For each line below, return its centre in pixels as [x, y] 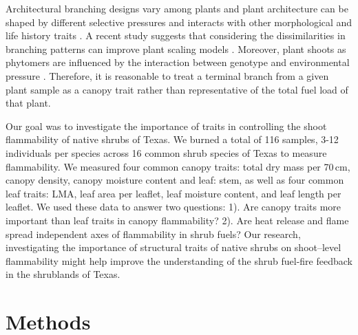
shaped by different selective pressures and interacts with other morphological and [179, 22]
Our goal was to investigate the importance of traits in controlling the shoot [166, 126]
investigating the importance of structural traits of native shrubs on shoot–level [173, 247]
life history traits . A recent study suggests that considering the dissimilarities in [176, 35]
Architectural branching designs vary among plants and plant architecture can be [177, 8]
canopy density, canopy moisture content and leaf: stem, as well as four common [175, 180]
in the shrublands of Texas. [63, 274]
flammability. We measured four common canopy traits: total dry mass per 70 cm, [178, 166]
